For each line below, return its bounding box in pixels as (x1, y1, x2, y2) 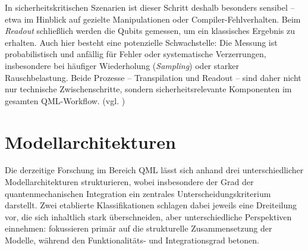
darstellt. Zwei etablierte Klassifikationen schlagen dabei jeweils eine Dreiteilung (5, 199, 297, 211)
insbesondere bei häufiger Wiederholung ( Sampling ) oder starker (5, 59, 239, 71)
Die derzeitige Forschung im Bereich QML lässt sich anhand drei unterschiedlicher (5, 164, 304, 176)
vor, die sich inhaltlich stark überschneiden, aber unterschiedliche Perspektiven (5, 210, 292, 223)
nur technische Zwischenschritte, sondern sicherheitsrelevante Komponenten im (5, 83, 292, 95)
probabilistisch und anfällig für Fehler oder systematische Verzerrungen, (5, 48, 266, 60)
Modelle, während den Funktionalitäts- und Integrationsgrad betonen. (5, 234, 259, 246)
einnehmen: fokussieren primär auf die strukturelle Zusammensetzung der (5, 222, 272, 235)
